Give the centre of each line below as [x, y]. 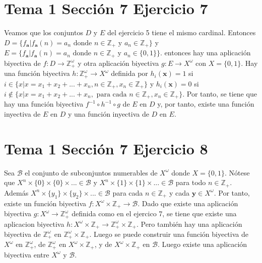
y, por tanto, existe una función [206, 104]
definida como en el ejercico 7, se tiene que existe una [154, 213]
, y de [103, 244]
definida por [129, 73]
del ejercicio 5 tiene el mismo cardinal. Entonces [181, 32]
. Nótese [237, 172]
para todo [191, 182]
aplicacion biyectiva [34, 224]
